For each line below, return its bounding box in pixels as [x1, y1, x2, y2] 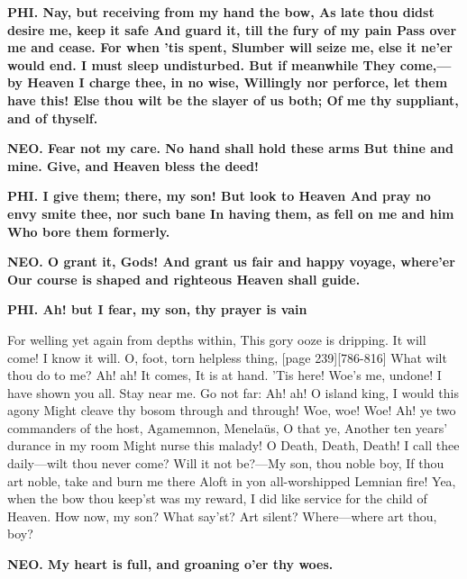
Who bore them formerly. [7, 222, 170, 240]
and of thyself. [7, 108, 98, 127]
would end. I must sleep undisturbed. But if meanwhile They [7, 55, 396, 74]
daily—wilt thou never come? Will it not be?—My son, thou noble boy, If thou [7, 454, 444, 473]
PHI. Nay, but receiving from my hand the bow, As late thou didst [7, 3, 435, 21]
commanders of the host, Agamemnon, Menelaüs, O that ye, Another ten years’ [7, 418, 448, 437]
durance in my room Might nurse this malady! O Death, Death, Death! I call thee [7, 436, 460, 455]
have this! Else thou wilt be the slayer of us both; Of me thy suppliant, [7, 90, 459, 109]
